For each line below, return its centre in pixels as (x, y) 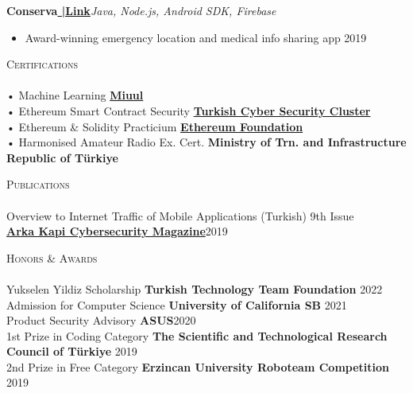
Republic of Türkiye (62, 157)
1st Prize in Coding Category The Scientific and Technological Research (197, 335)
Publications (38, 184)
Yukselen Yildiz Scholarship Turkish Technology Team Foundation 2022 (195, 288)
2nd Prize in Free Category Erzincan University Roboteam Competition (198, 366)
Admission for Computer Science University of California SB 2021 (177, 304)
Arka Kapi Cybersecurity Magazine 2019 (117, 231)
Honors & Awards (52, 257)
